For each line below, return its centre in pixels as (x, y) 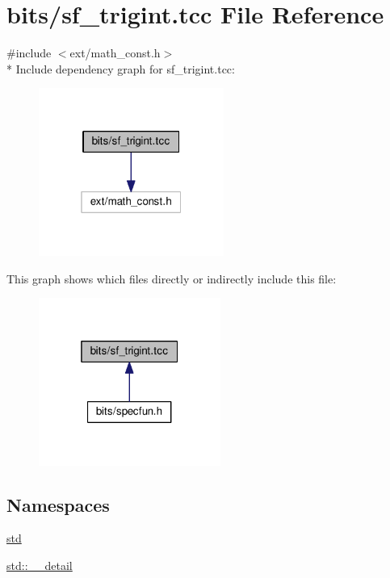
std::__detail (40, 565)
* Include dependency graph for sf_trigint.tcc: (121, 68)
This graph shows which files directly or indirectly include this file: (172, 278)
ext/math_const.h (115, 53)
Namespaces (58, 504)
